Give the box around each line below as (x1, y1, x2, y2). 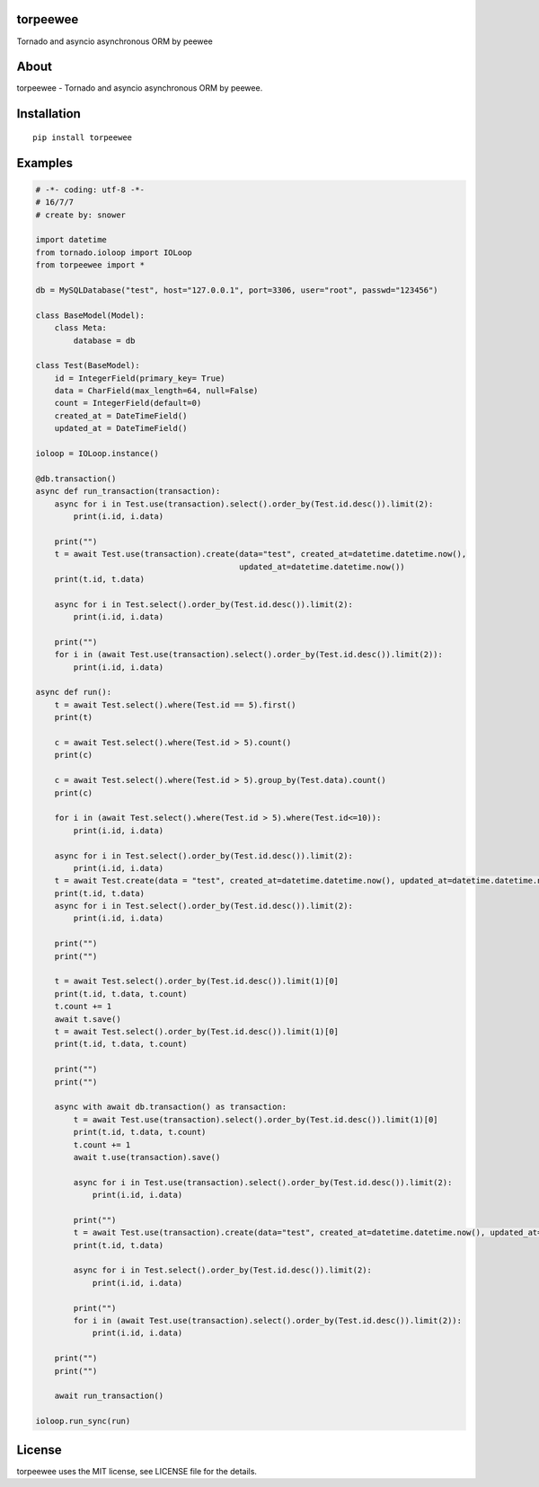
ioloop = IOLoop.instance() (35, 449, 159, 459)
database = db (73, 335, 136, 346)
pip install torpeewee (32, 132, 133, 143)
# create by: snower (35, 209, 126, 220)
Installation (16, 106, 81, 121)
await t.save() (54, 1014, 121, 1024)
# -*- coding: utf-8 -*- (35, 184, 146, 195)
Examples (16, 155, 74, 171)
